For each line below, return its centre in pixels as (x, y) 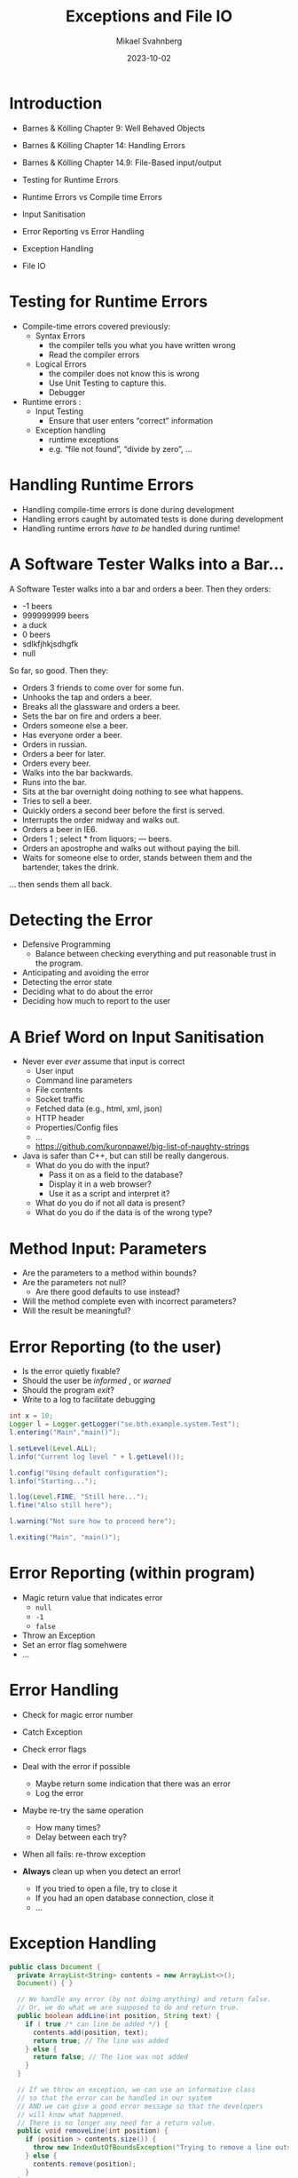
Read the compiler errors (94, 354)
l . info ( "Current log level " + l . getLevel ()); (97, 1457)
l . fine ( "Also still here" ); (61, 1506)
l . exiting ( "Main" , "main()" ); (65, 1538)
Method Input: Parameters (108, 1248)
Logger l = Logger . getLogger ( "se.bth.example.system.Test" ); (125, 1424)
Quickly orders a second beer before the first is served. (123, 810)
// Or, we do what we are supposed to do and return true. (129, 2008)
